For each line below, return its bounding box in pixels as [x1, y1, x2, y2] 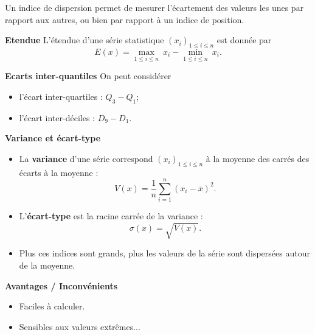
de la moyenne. [19, 259, 75, 272]
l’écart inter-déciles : [19, 111, 95, 124]
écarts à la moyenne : [19, 166, 99, 178]
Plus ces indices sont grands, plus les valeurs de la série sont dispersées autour [19, 247, 310, 259]
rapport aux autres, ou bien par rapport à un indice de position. [5, 13, 244, 26]
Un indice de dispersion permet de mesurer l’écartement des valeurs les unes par [5, 1, 304, 13]
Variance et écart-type [5, 132, 101, 144]
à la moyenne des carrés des [206, 152, 310, 164]
